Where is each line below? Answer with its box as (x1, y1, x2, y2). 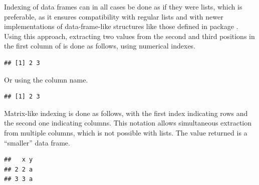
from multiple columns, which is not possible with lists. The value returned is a (4, 127, 247, 137)
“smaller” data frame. (4, 137, 70, 147)
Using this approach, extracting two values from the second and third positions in (4, 30, 255, 41)
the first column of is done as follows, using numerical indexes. (4, 40, 196, 51)
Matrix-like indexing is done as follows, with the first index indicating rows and (4, 107, 248, 118)
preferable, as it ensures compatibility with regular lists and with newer (4, 11, 223, 21)
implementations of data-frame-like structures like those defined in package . (4, 21, 238, 31)
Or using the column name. (4, 74, 88, 84)
